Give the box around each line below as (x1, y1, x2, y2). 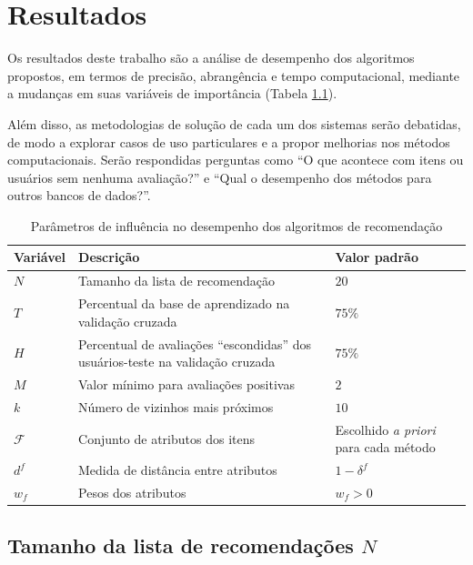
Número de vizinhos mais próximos (78, 397, 274, 416)
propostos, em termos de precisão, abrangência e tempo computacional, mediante (7, 66, 460, 85)
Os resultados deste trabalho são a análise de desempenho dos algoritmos (7, 48, 415, 67)
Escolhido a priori (335, 419, 436, 439)
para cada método (335, 438, 436, 457)
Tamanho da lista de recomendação (78, 271, 275, 290)
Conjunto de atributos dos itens (78, 429, 255, 448)
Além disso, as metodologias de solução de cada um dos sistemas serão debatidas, (7, 114, 461, 133)
